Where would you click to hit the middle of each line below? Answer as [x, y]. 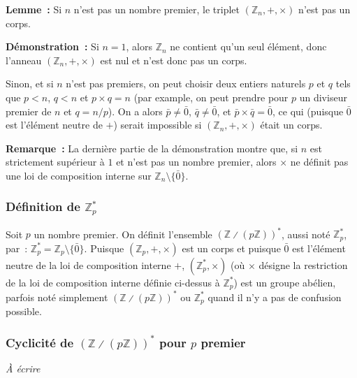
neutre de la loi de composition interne [88, 264]
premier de [29, 111]
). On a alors [135, 111]
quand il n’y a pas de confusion [275, 297]
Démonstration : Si [52, 46]
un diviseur [323, 97]
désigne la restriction [303, 264]
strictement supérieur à [55, 162]
